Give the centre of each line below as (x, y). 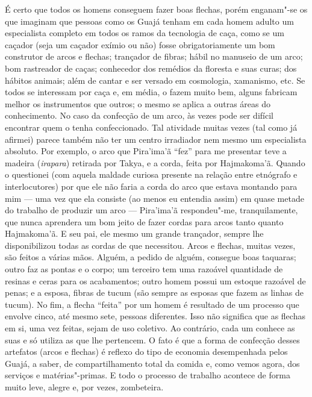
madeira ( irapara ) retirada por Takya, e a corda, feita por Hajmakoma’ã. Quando (155, 162)
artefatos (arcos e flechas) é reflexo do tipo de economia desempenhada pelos (146, 352)
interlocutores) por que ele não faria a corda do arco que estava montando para (151, 186)
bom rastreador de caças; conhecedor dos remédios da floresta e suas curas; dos (151, 68)
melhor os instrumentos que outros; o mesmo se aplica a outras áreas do (138, 103)
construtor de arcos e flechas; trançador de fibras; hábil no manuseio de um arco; (154, 56)
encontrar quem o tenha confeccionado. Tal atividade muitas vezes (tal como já (151, 127)
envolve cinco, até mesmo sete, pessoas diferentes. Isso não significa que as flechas (155, 316)
